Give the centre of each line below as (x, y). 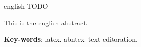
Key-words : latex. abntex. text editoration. (71, 39)
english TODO (26, 6)
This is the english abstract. (46, 22)
